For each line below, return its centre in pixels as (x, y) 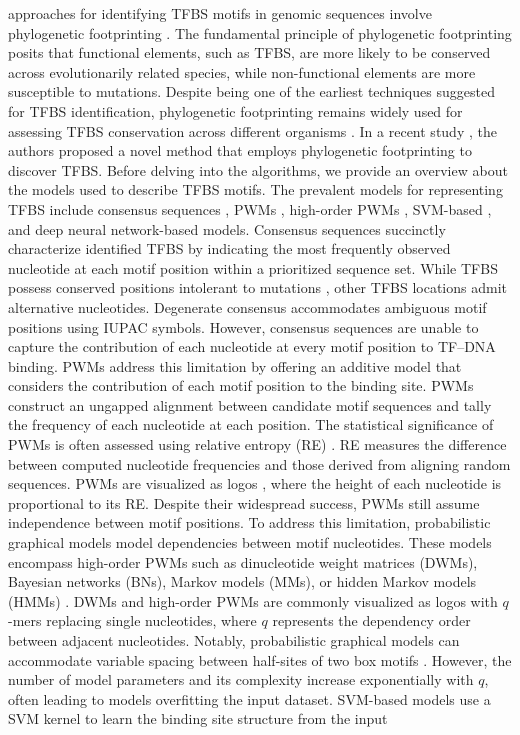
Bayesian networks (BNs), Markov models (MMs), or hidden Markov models (242, 581)
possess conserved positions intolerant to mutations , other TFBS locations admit (257, 287)
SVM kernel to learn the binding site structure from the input (198, 718)
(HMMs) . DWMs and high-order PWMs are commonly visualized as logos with (253, 600)
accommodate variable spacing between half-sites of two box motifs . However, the (260, 659)
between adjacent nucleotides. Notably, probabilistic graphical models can (234, 640)
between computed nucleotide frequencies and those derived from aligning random (259, 463)
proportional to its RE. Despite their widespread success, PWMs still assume (244, 502)
